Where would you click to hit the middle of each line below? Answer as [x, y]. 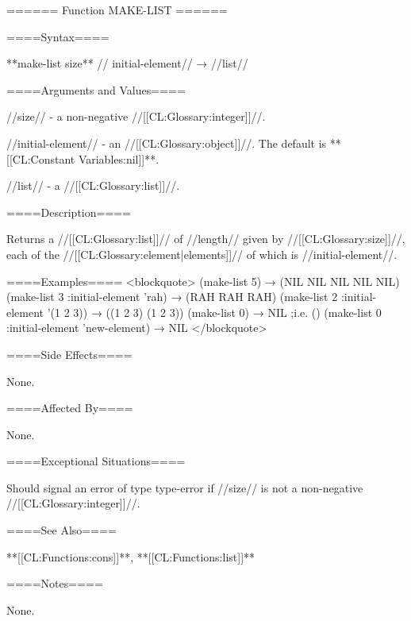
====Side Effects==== [69, 354]
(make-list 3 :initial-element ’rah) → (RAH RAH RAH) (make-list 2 [172, 297]
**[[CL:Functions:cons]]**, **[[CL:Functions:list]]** [131, 556]
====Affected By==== [70, 408]
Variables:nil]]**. [119, 158]
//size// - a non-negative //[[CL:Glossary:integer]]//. [136, 116]
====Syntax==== [58, 36]
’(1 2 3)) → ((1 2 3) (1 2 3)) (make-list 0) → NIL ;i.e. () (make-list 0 [214, 312]
